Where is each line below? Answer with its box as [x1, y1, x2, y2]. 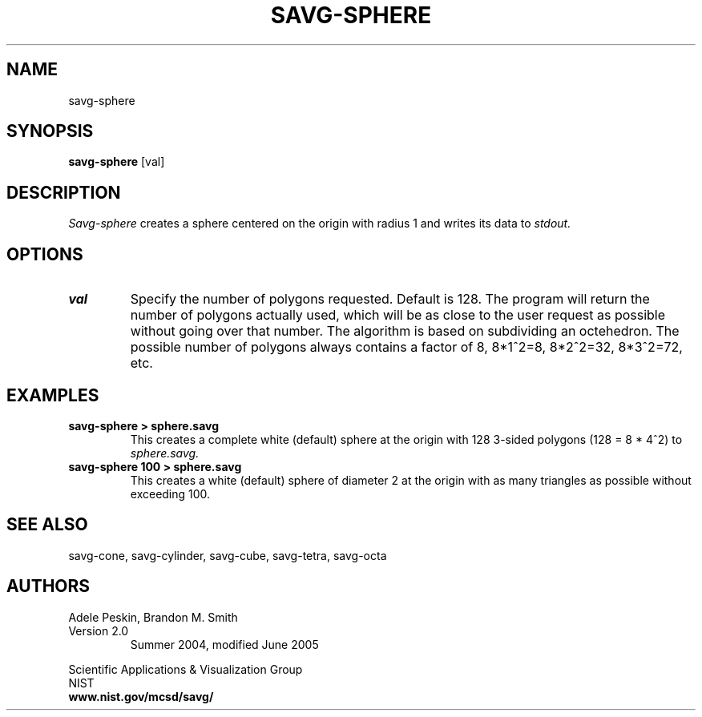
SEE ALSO [6, 514, 88, 535]
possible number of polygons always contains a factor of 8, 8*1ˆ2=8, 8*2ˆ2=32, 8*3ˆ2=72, [130, 339, 683, 356]
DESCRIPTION [6, 182, 121, 203]
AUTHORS [6, 576, 91, 597]
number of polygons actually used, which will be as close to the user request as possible [130, 307, 666, 324]
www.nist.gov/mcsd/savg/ [68, 689, 214, 703]
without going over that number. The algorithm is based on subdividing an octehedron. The [130, 323, 680, 340]
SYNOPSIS [6, 121, 94, 142]
